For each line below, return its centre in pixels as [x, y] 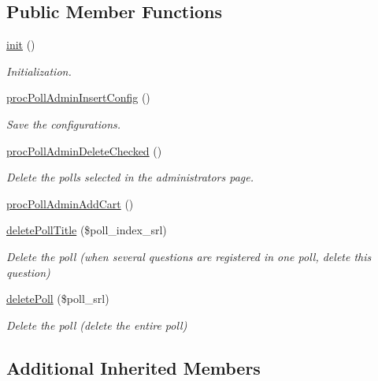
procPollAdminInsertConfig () [78, 97]
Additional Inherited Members [133, 367]
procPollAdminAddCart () [70, 203]
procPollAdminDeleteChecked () [84, 150]
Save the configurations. [64, 123]
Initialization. [39, 71]
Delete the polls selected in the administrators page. [130, 177]
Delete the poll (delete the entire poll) [97, 325]
